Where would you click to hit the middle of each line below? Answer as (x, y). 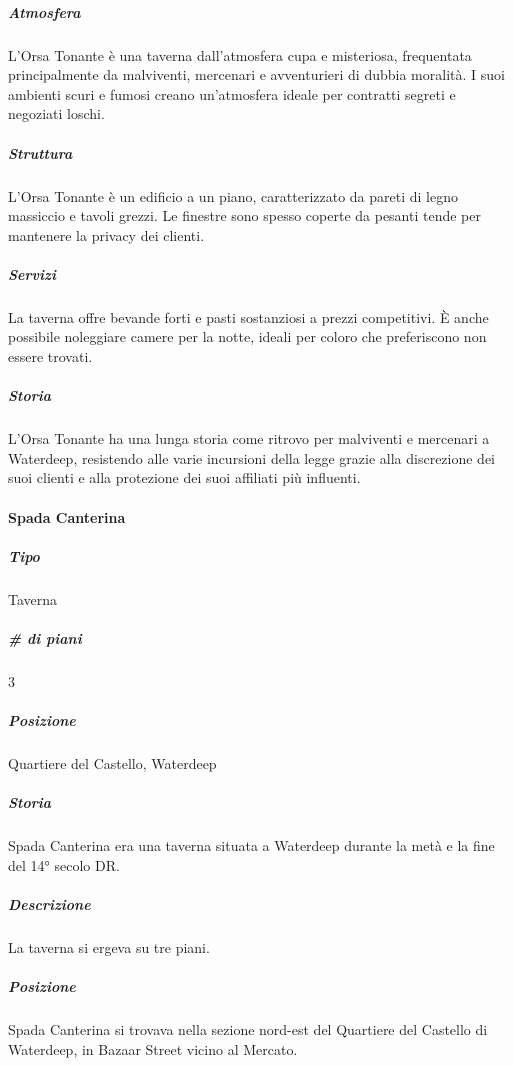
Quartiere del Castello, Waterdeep (112, 763)
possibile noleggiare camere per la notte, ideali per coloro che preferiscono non (247, 336)
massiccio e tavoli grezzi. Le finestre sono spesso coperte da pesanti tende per (244, 215)
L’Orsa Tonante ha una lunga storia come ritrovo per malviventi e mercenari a (249, 438)
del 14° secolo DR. (64, 864)
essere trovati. (50, 356)
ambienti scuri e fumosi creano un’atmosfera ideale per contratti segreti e (232, 93)
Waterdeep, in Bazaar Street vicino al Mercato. (153, 1048)
